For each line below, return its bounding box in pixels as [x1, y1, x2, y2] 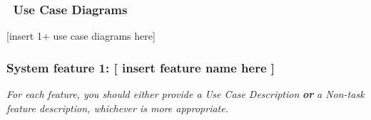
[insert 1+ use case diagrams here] [6, 28, 156, 43]
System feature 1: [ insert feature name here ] [6, 58, 275, 76]
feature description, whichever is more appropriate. [6, 100, 228, 115]
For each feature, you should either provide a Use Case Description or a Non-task [6, 87, 365, 102]
